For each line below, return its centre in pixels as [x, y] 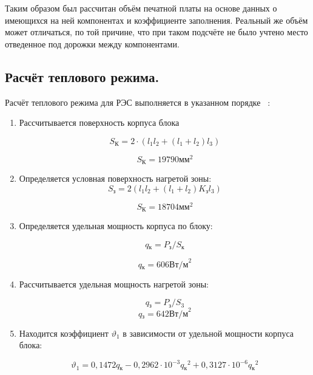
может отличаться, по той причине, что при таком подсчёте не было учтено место [156, 32]
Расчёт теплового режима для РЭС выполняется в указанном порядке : [138, 102]
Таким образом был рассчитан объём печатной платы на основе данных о [141, 8]
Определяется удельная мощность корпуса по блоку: [116, 226]
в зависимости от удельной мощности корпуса [208, 333]
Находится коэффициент [64, 333]
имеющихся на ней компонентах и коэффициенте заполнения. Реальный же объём [156, 20]
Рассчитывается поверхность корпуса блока [99, 122]
